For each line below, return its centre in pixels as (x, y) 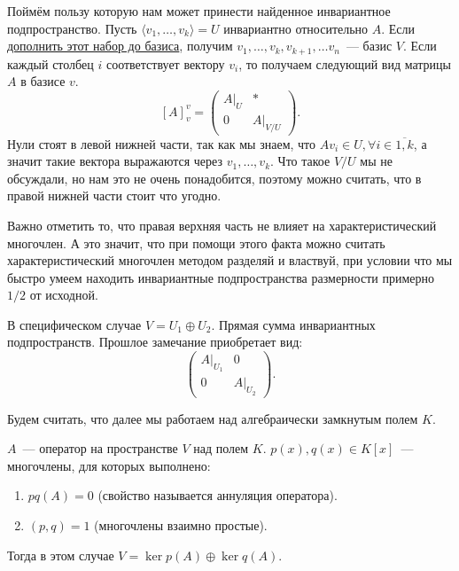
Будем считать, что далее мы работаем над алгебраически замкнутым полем (213, 418)
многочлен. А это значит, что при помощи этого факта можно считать (196, 242)
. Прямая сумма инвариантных (293, 324)
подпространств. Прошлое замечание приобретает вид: (155, 342)
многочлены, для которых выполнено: (109, 465)
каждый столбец (51, 63)
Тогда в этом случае (61, 555)
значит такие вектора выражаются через (115, 161)
